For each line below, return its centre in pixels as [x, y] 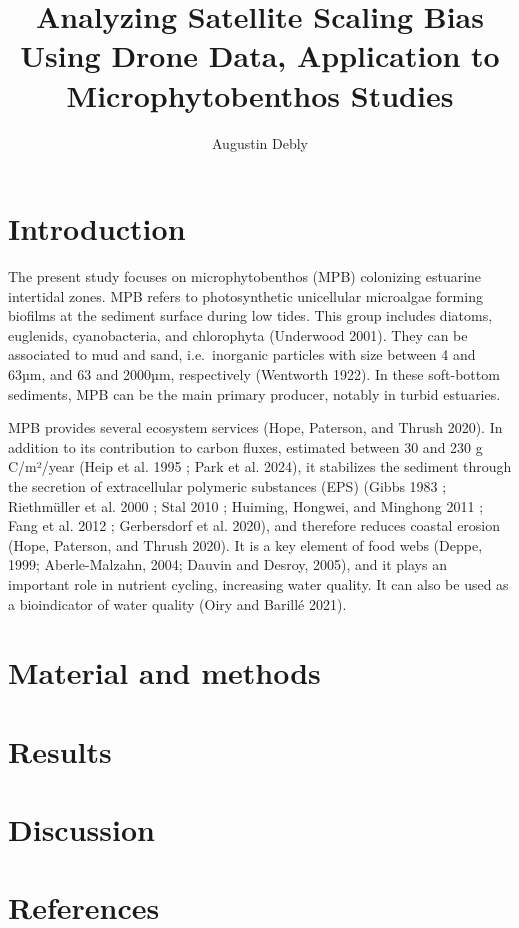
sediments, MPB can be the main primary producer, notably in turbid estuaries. [254, 393]
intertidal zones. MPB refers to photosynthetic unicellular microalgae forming [245, 295]
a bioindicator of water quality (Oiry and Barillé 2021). [177, 603]
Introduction [97, 228]
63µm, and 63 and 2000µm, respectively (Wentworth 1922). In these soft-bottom [254, 374]
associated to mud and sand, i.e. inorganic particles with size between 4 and [242, 354]
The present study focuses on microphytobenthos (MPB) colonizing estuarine [245, 276]
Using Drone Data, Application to [260, 55]
